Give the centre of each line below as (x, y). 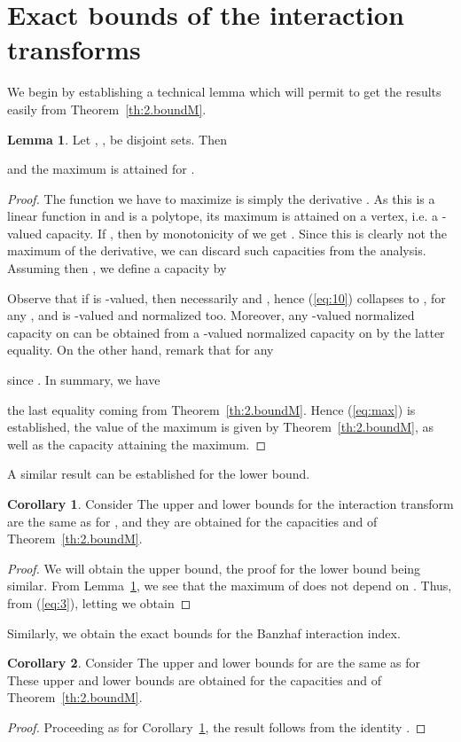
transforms (74, 49)
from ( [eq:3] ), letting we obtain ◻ (99, 602)
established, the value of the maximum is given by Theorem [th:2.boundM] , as (221, 427)
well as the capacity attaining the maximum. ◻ (137, 444)
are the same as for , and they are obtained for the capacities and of (192, 521)
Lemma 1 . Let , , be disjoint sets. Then (117, 139)
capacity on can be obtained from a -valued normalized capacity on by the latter (226, 332)
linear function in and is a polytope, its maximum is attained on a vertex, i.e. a (223, 216)
